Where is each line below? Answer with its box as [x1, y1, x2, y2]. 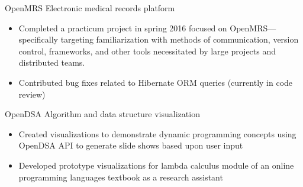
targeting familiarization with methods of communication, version [60, 33, 299, 46]
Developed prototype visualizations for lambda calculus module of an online [18, 159, 294, 171]
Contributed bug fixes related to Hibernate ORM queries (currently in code [18, 76, 293, 88]
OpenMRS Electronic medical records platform [5, 2, 175, 14]
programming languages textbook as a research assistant [18, 170, 223, 183]
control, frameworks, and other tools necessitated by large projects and [18, 44, 276, 57]
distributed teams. [18, 56, 85, 69]
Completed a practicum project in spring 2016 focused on [18, 21, 227, 34]
